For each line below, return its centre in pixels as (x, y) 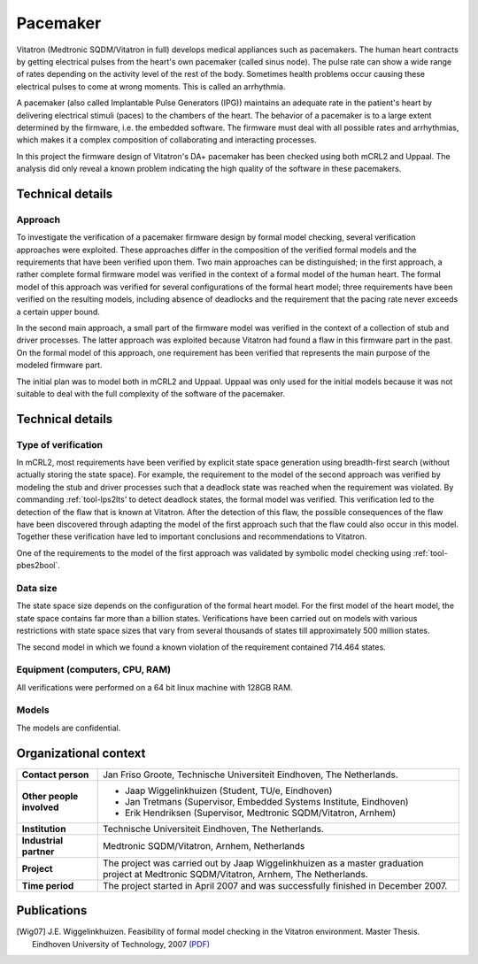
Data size (37, 588)
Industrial (42, 840)
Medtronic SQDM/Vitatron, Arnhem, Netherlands (204, 845)
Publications (52, 910)
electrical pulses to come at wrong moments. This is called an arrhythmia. (151, 86)
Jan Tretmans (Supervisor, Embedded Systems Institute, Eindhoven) (266, 801)
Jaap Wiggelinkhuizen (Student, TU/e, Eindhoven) (228, 790)
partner (38, 852)
